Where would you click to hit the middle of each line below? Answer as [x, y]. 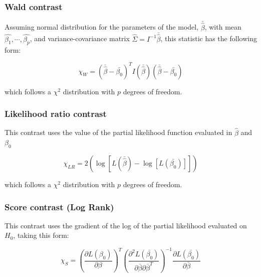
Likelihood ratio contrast [56, 114]
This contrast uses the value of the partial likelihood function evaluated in [118, 132]
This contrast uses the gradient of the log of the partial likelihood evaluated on [126, 225]
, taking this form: [41, 235]
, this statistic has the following [209, 38]
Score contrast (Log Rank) [59, 206]
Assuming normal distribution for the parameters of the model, [102, 27]
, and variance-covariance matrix [80, 38]
